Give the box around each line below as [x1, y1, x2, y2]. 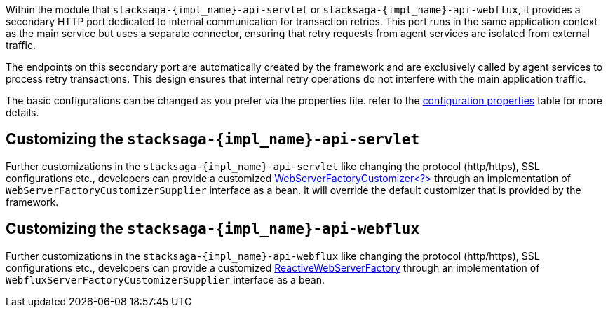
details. [6, 106, 39, 118]
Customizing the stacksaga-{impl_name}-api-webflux [6, 220, 420, 238]
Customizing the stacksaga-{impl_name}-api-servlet [6, 130, 420, 148]
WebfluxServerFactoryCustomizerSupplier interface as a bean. [6, 273, 325, 286]
